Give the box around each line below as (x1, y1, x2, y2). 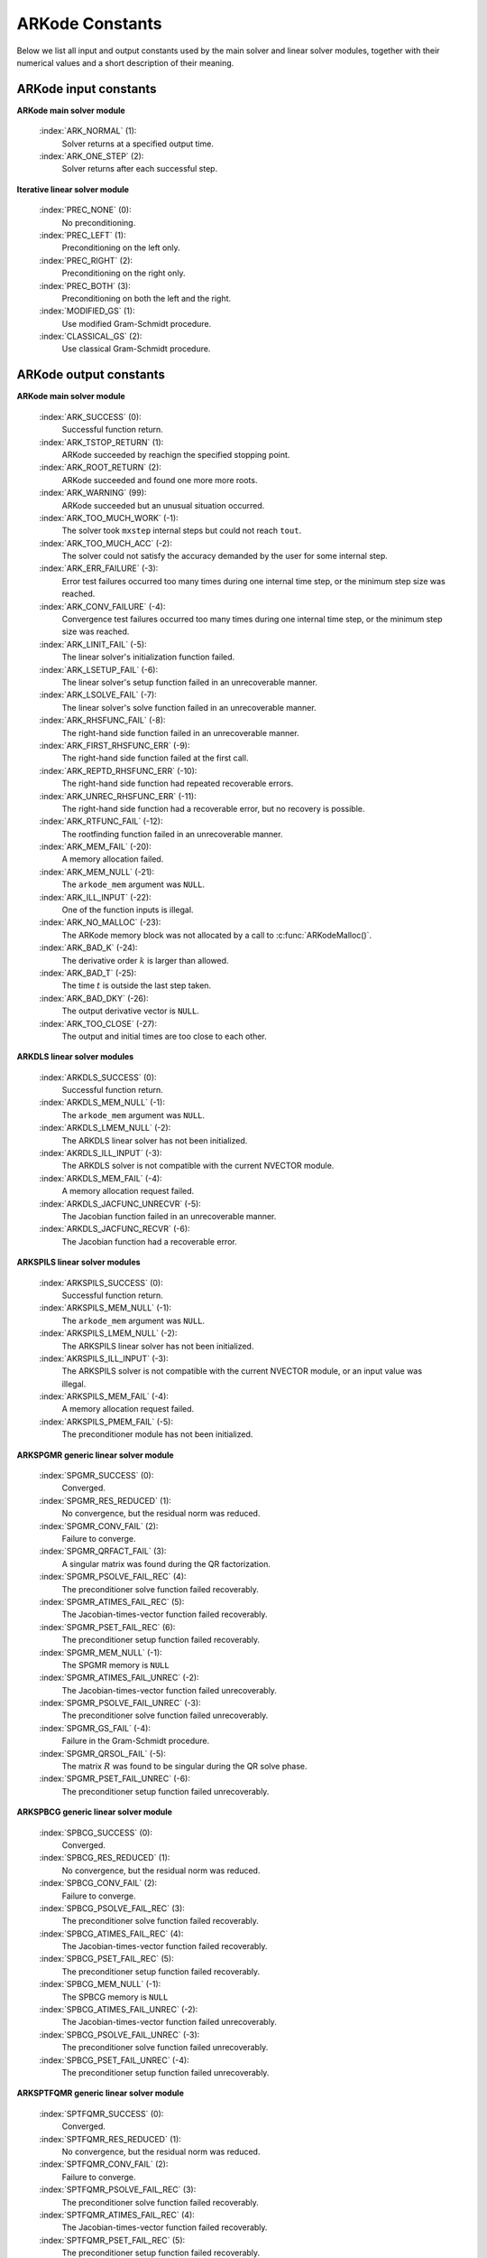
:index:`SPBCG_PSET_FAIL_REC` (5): (39, 1954, 175, 1964)
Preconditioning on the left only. (61, 242, 180, 253)
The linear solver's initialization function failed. (61, 651, 235, 663)
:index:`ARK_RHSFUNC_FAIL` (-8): (39, 714, 166, 726)
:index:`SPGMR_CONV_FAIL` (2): (39, 1520, 159, 1531)
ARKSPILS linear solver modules (16, 1256, 141, 1268)
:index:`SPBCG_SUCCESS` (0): (39, 1827, 153, 1838)
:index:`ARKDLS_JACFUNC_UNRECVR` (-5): (39, 1198, 202, 1209)
